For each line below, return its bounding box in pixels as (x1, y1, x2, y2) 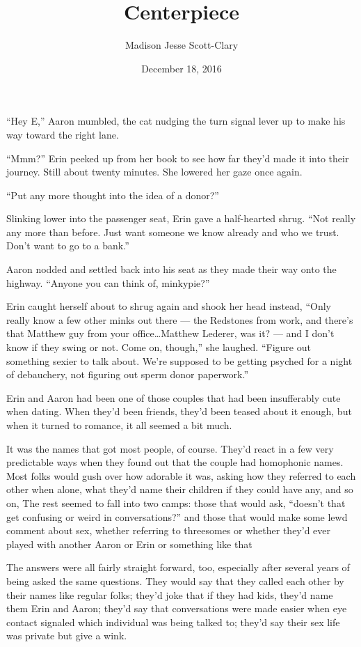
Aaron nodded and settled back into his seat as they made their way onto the (6, 262, 337, 276)
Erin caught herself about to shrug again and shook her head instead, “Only (6, 299, 331, 313)
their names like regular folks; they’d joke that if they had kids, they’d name (6, 587, 333, 602)
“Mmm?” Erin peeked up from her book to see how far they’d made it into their (6, 150, 349, 165)
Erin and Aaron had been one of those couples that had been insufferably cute (6, 390, 341, 405)
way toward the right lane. (6, 127, 119, 141)
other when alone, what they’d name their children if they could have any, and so (6, 482, 353, 497)
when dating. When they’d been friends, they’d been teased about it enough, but (6, 404, 352, 419)
